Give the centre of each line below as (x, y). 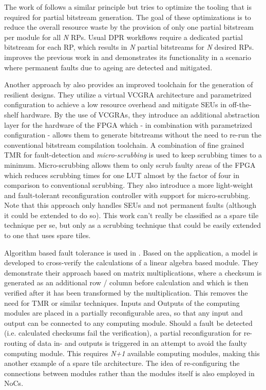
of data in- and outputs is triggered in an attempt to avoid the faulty (138, 343)
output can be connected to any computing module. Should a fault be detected (128, 323)
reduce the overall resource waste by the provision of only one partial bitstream (129, 27)
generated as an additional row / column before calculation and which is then (126, 282)
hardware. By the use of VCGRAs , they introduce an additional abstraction (140, 114)
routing (16, 343)
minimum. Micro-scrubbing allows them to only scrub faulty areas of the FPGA (130, 164)
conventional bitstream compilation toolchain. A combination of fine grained (124, 144)
